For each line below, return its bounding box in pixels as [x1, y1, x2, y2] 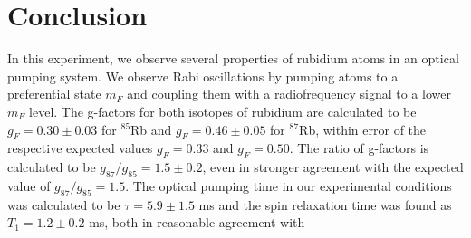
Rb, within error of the [299, 119, 427, 138]
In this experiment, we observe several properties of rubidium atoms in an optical [7, 49, 459, 68]
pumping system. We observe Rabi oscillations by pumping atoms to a [7, 66, 399, 85]
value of [7, 176, 51, 195]
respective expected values [7, 138, 153, 157]
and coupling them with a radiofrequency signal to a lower [127, 84, 451, 103]
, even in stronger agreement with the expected [202, 157, 464, 176]
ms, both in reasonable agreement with [89, 213, 305, 232]
